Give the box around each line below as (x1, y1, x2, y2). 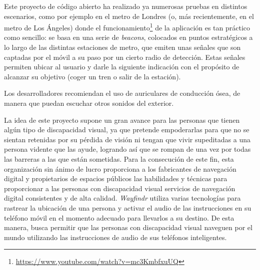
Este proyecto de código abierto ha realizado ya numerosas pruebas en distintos (4, 1, 247, 11)
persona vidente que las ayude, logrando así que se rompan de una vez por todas (4, 144, 251, 154)
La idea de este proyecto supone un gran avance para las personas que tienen (4, 114, 240, 125)
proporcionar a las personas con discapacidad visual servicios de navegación (4, 183, 235, 193)
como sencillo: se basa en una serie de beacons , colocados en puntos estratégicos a (4, 32, 253, 42)
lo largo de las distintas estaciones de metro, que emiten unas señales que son (4, 42, 241, 52)
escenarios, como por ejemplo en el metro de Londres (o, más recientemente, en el (4, 10, 254, 21)
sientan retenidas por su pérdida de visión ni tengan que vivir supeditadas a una (4, 134, 251, 144)
